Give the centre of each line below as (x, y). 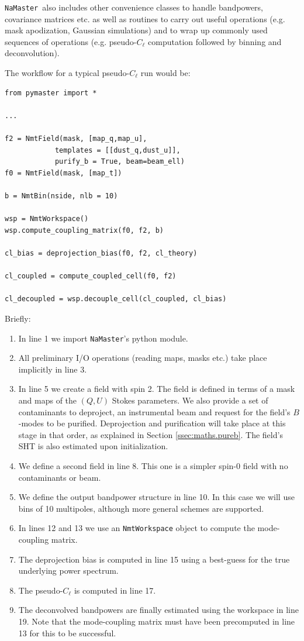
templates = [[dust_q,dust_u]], (118, 150)
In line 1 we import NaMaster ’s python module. (103, 338)
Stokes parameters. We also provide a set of (190, 400)
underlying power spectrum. (68, 571)
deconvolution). (32, 53)
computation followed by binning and (215, 41)
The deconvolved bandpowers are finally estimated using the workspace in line (158, 610)
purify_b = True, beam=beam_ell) (120, 162)
